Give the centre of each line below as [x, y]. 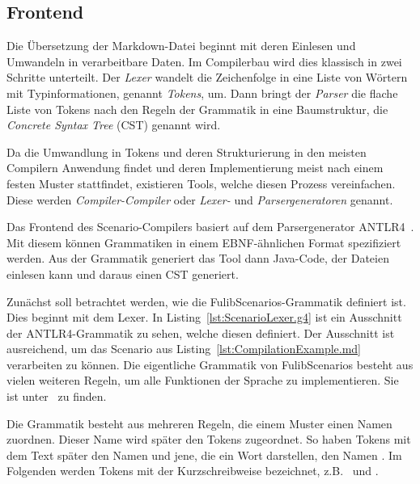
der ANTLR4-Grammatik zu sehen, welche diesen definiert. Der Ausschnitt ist [201, 332]
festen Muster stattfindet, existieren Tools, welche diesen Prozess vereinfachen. [201, 183]
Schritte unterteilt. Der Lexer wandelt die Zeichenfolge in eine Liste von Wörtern [207, 77]
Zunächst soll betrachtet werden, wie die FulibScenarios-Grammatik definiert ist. [206, 301]
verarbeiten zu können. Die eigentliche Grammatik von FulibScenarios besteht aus [210, 364]
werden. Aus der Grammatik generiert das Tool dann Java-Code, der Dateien [198, 258]
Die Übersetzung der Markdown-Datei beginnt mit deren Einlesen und [181, 46]
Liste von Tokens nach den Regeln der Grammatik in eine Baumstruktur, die [197, 109]
